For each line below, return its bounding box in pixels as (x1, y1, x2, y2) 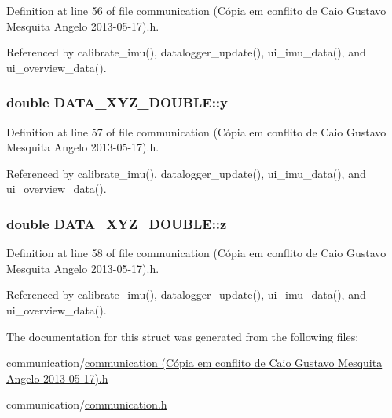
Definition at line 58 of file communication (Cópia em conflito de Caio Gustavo (6, 245, 387, 261)
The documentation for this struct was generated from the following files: (6, 328, 359, 344)
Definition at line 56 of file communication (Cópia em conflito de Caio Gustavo (6, 2, 387, 18)
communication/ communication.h (6, 396, 167, 413)
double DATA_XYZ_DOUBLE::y (6, 93, 228, 112)
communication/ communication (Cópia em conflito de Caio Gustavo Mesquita (6, 354, 383, 371)
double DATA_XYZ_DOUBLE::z (6, 213, 227, 233)
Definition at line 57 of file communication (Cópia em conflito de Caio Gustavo (6, 123, 387, 140)
